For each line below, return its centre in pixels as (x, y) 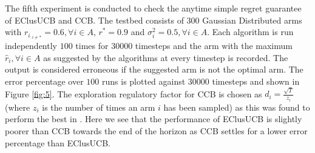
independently (31, 46)
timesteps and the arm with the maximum (214, 46)
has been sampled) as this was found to (237, 107)
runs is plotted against (144, 81)
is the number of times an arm (99, 107)
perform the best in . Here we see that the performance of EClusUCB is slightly (154, 119)
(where (18, 107)
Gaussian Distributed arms (252, 20)
